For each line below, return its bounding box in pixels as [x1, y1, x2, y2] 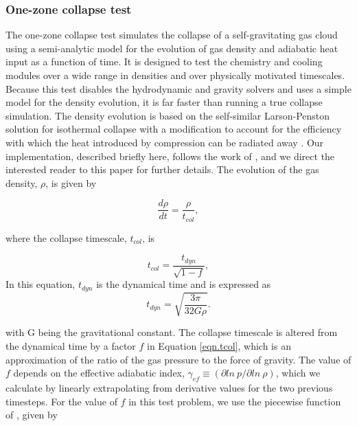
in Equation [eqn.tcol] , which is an [147, 338, 291, 352]
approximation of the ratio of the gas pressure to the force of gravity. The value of [5, 352, 352, 366]
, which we [275, 366, 321, 380]
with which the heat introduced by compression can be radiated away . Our [5, 135, 324, 149]
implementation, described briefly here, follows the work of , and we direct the [5, 148, 335, 163]
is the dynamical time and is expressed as [96, 277, 271, 291]
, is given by [45, 175, 97, 190]
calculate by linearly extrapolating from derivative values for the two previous [5, 380, 333, 394]
